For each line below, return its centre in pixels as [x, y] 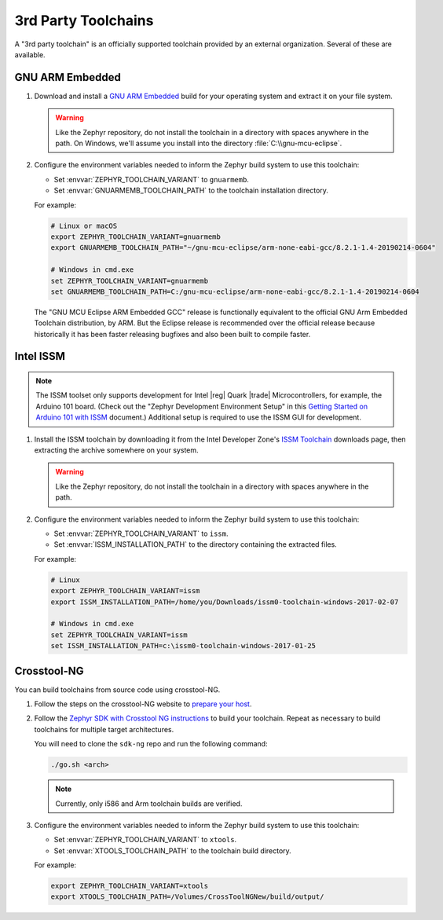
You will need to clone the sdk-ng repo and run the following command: [151, 744]
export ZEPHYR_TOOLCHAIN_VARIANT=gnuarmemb [136, 236]
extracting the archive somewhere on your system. [117, 450]
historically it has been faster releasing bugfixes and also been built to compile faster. [172, 334]
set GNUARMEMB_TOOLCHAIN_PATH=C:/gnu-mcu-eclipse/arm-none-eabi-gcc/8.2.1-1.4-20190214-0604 [235, 291]
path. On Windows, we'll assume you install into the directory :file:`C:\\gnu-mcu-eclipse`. [199, 143]
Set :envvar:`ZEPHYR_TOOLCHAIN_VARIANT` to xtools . [145, 840]
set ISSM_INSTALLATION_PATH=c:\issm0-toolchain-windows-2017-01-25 [183, 646]
